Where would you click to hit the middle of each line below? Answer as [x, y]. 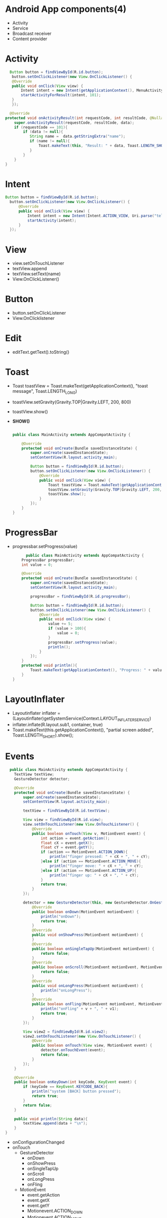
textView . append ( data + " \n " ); [55, 1124]
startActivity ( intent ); [52, 220]
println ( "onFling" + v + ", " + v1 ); [80, 1009]
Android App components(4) [66, 9]
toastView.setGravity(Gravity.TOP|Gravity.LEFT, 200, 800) [72, 402]
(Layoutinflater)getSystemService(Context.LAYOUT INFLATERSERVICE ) [82, 719]
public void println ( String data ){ [51, 1119]
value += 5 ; [60, 624]
